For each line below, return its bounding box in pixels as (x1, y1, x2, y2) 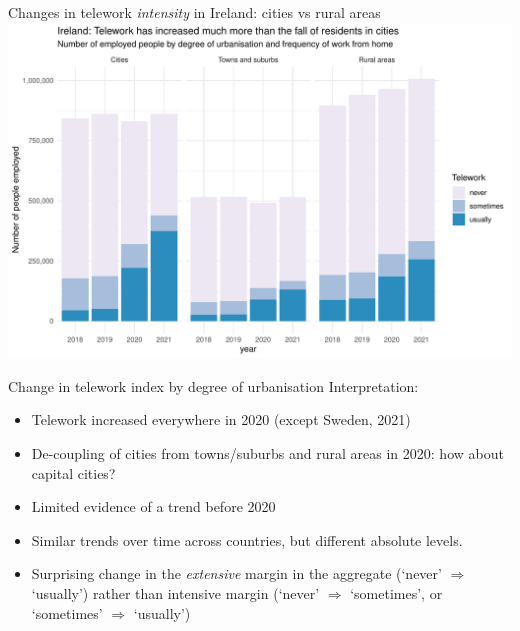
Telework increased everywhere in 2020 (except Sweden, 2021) (31, 409, 411, 430)
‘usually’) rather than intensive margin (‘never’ (31, 583, 320, 604)
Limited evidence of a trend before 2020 (31, 496, 276, 517)
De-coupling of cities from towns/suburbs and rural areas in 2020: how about (31, 443, 504, 464)
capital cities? (31, 462, 116, 483)
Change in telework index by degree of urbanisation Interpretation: (8, 375, 419, 396)
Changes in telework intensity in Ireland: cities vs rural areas (8, 2, 381, 22)
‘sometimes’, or (350, 583, 443, 604)
